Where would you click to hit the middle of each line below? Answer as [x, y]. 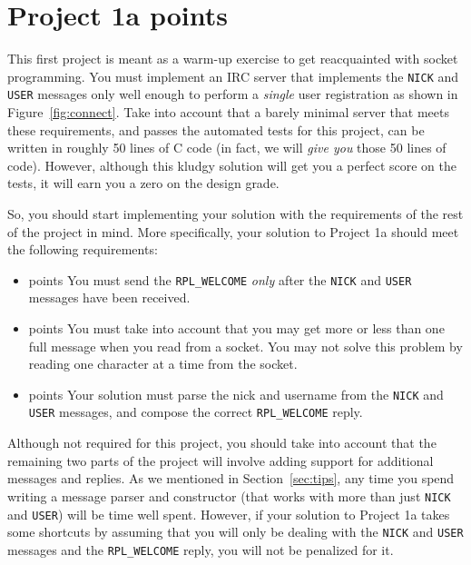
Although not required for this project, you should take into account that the [222, 443]
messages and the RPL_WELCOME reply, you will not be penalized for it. [201, 549]
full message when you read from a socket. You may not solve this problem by [245, 346]
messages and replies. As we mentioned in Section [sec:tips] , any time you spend [231, 478]
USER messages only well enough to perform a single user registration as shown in [233, 94]
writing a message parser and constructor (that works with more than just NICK [229, 496]
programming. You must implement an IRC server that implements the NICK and [233, 76]
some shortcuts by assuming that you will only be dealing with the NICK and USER [235, 532]
